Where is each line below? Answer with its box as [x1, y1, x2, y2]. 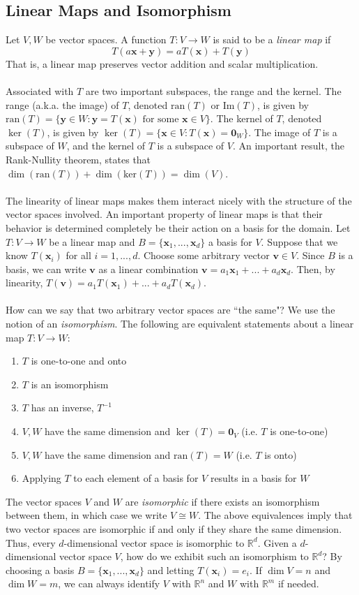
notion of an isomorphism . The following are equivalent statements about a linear [6, 316, 354, 331]
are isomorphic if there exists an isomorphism [125, 494, 320, 508]
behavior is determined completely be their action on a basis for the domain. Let [6, 220, 351, 235]
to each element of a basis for [73, 471, 199, 485]
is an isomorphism [31, 376, 109, 391]
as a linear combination [98, 261, 199, 276]
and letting [147, 562, 194, 577]
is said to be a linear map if [213, 32, 331, 47]
